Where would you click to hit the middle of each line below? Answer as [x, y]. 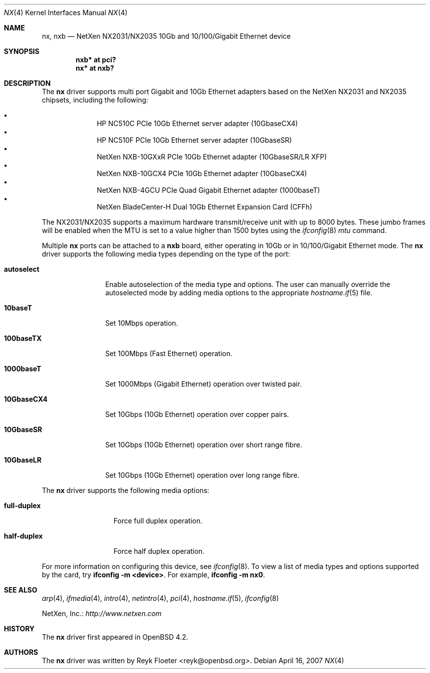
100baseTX [23, 338]
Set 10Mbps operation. [142, 323]
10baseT [18, 308]
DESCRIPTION [27, 83]
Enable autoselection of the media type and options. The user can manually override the [248, 284]
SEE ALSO [21, 590]
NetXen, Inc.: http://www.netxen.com [102, 613]
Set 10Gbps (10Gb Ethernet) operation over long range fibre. [202, 475]
